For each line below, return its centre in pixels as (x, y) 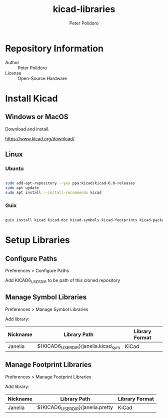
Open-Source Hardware (42, 78)
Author (12, 62)
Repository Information (54, 48)
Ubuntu (14, 168)
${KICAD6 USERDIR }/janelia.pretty (75, 407)
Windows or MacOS (37, 117)
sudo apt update (22, 188)
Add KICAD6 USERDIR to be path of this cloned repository (63, 281)
